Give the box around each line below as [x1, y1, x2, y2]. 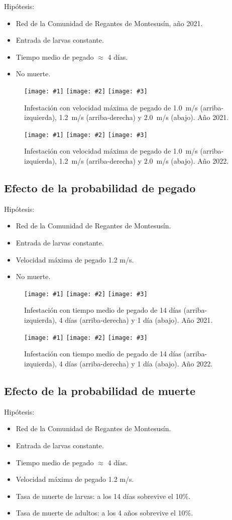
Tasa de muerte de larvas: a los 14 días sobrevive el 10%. [16, 490, 191, 501]
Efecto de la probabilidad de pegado [4, 180, 196, 196]
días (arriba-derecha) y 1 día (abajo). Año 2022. [65, 358, 213, 368]
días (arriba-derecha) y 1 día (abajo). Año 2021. [65, 315, 213, 325]
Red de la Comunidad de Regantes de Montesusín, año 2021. [16, 18, 203, 28]
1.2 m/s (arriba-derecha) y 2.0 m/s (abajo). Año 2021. [59, 112, 229, 122]
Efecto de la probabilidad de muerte [4, 382, 196, 398]
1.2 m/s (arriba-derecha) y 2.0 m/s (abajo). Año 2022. [59, 156, 229, 166]
